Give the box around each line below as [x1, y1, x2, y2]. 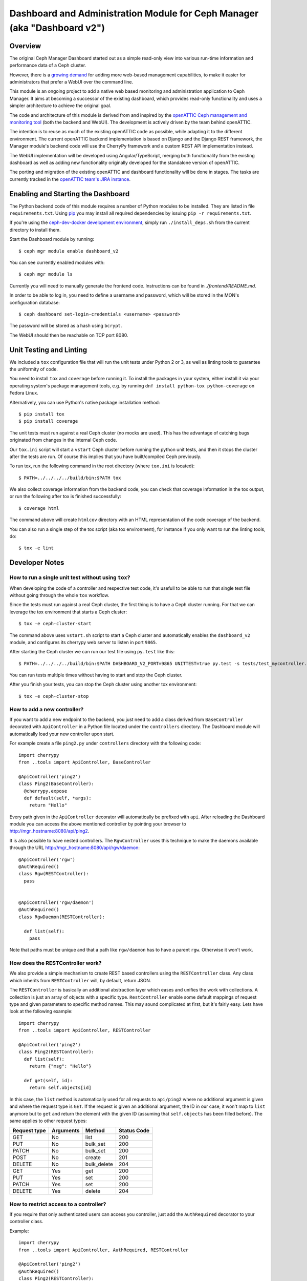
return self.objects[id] [29, 1085, 92, 1091]
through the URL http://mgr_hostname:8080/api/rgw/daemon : [9, 844, 140, 851]
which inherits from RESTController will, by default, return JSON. [9, 977, 151, 983]
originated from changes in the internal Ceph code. [9, 437, 117, 443]
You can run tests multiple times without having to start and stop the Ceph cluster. [9, 672, 183, 678]
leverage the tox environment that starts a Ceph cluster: [9, 609, 127, 615]
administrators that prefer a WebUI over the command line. [9, 79, 134, 85]
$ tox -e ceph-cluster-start [18, 621, 92, 627]
